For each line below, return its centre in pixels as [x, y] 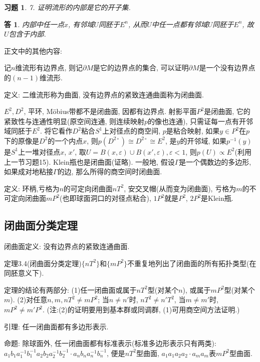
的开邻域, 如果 [203, 140]
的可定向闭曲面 [88, 188]
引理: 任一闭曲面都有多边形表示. [56, 326]
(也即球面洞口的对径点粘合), [105, 198]
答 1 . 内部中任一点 [34, 24]
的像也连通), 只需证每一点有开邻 [201, 121]
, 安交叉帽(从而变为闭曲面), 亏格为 [180, 188]
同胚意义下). [24, 273]
